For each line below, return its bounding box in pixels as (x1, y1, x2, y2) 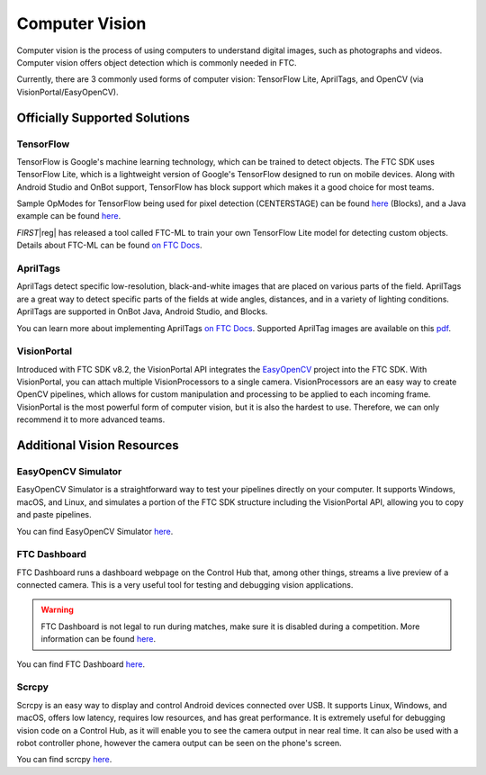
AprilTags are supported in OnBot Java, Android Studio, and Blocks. (16, 306, 268, 317)
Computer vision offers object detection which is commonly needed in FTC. (16, 57, 297, 68)
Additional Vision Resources (16, 437, 179, 454)
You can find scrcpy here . (16, 754, 112, 765)
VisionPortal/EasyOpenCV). (16, 86, 119, 97)
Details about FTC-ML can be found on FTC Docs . (16, 239, 202, 251)
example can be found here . (16, 211, 121, 221)
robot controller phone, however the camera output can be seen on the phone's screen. (16, 737, 342, 748)
